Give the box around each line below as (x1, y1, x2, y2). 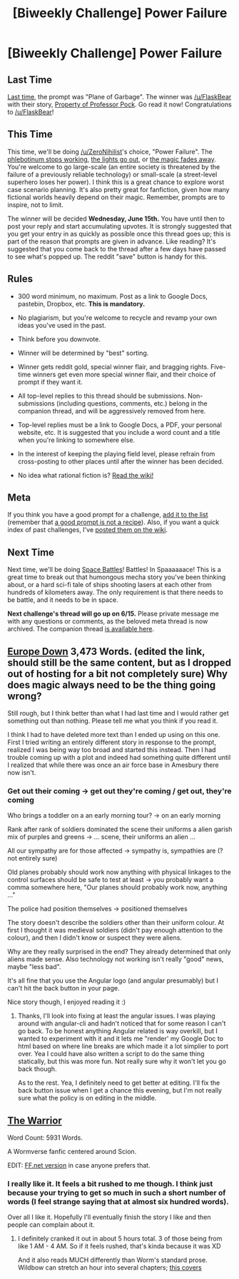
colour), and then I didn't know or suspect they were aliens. (7, 933, 182, 942)
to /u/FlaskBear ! (7, 108, 54, 116)
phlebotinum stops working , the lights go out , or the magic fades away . (7, 155, 216, 164)
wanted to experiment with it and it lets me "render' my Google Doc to (17, 1034, 223, 1043)
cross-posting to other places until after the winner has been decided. (17, 457, 224, 466)
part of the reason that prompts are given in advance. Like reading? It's (7, 237, 216, 246)
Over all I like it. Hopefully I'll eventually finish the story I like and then (7, 1213, 211, 1222)
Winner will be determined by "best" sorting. (17, 348, 149, 357)
